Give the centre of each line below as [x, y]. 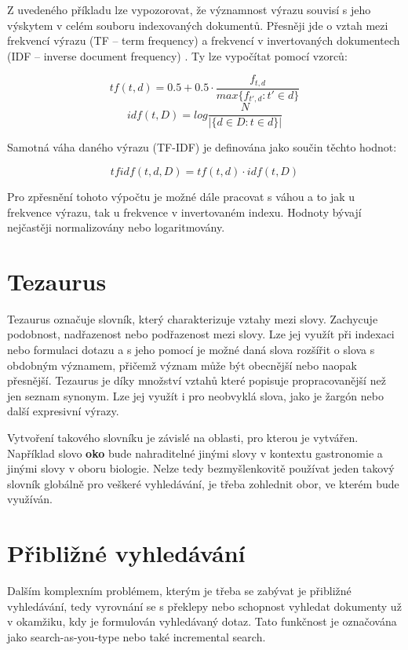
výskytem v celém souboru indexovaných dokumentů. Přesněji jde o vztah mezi [198, 25]
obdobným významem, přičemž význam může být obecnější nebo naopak [182, 365]
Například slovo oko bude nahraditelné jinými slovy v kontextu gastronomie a [195, 453]
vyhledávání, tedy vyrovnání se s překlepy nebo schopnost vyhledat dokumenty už [204, 606]
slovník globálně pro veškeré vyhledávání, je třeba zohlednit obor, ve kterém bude [203, 483]
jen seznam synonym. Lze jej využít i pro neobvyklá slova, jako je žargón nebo [195, 395]
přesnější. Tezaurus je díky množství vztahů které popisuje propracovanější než [197, 380]
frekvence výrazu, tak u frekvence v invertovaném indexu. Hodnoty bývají [184, 212]
